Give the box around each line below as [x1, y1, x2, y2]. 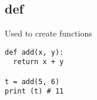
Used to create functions [5, 27, 92, 39]
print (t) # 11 [5, 87, 64, 96]
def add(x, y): [5, 48, 64, 56]
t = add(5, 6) [5, 77, 60, 86]
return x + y [13, 58, 64, 66]
